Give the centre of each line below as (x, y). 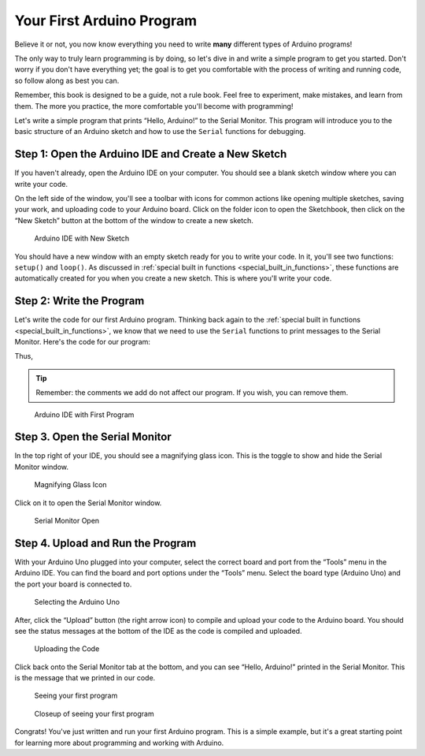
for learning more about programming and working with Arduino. (119, 743)
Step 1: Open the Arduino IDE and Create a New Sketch (151, 154)
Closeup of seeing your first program (94, 713)
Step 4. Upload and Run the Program (105, 543)
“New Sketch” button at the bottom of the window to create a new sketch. (134, 220)
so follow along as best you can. (67, 80)
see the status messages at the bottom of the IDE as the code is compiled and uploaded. (158, 631)
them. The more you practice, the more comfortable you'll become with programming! (154, 106)
